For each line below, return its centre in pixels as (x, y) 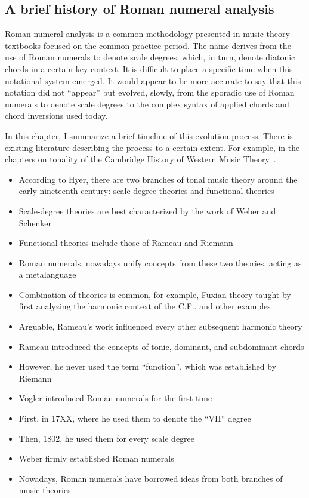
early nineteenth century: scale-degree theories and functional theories (146, 191)
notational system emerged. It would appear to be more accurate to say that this (153, 80)
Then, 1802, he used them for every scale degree (107, 438)
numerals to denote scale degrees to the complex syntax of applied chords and (147, 104)
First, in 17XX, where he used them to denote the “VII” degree (135, 418)
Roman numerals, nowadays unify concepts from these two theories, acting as (160, 262)
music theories (45, 490)
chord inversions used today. (56, 116)
